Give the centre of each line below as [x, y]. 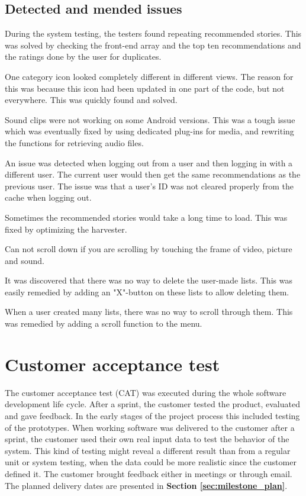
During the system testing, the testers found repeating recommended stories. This [153, 33]
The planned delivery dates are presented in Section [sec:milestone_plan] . [146, 485]
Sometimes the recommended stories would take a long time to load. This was [146, 217]
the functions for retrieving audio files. [74, 142]
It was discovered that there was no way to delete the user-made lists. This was [149, 280]
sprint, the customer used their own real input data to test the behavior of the [147, 439]
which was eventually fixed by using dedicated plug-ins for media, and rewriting [149, 131]
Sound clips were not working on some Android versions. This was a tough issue [150, 119]
